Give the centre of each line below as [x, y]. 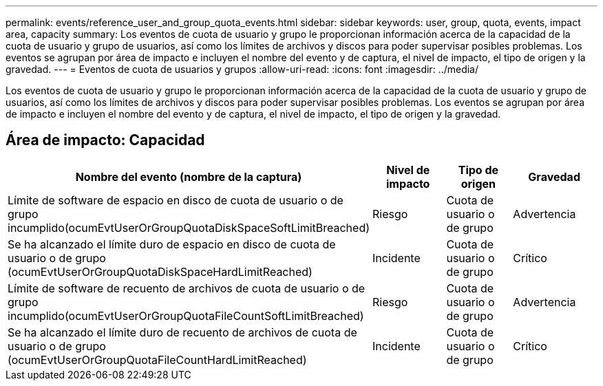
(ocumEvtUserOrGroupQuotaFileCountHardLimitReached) [157, 360]
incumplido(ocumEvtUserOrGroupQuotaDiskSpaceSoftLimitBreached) [189, 227]
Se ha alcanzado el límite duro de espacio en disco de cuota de [172, 244]
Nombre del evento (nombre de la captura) [189, 176]
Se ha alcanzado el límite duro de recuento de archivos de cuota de [182, 332]
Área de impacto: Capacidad [105, 140]
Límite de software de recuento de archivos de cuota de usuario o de [187, 288]
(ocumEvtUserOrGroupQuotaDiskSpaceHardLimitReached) [160, 271]
